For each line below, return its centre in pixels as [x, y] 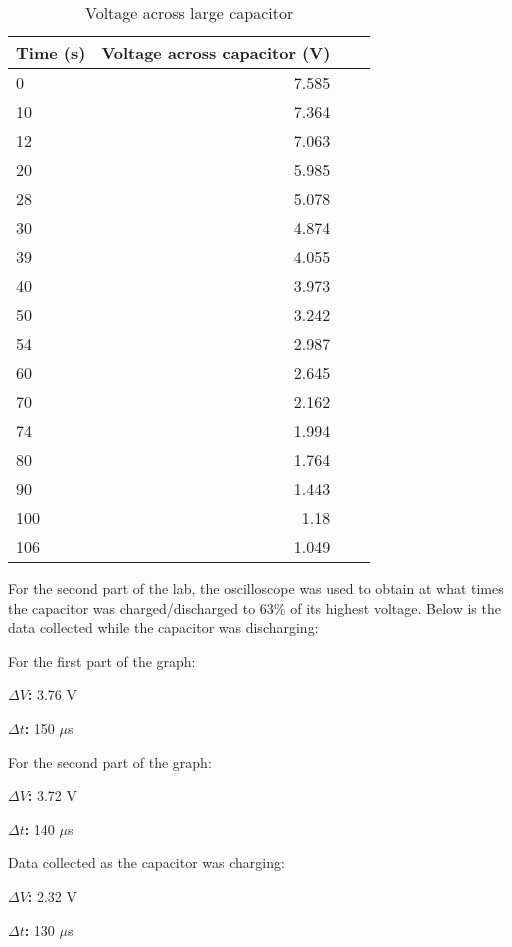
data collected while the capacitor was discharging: [163, 627]
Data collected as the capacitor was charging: [146, 862]
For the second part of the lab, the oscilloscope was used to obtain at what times [256, 588]
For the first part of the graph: [102, 660]
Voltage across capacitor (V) [216, 52]
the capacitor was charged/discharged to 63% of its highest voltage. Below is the [254, 607]
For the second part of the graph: [110, 761]
